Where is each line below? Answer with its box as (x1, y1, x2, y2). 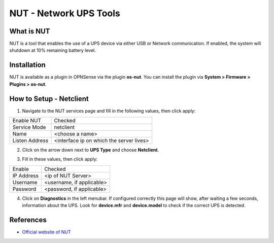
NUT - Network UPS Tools (9, 8, 120, 19)
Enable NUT (12, 117, 42, 124)
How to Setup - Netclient (9, 94, 89, 103)
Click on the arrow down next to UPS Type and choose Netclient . (22, 147, 159, 153)
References (9, 216, 47, 224)
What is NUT (9, 27, 50, 36)
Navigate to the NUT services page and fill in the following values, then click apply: (22, 108, 196, 114)
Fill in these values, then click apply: (22, 156, 98, 162)
